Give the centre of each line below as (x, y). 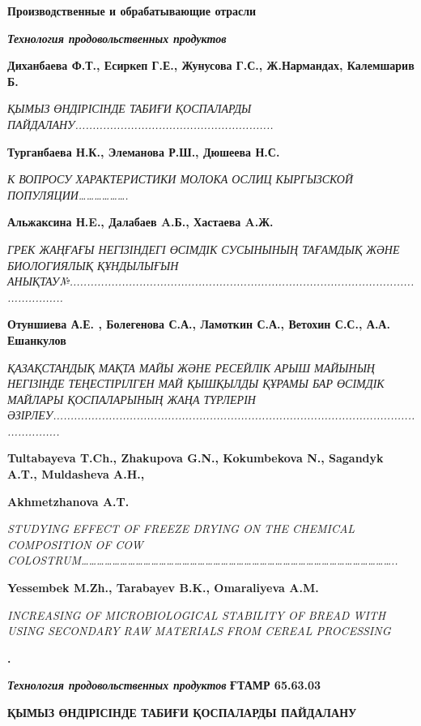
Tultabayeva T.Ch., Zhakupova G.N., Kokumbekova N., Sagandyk (196, 458)
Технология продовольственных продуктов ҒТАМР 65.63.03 (164, 685)
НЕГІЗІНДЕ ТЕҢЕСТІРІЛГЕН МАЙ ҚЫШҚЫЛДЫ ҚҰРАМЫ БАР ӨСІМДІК (196, 383)
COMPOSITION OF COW (75, 544)
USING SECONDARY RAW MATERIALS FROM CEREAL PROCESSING (199, 631)
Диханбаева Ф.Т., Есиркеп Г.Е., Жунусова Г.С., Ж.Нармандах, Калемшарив (211, 65)
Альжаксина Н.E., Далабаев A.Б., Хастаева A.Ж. (140, 222)
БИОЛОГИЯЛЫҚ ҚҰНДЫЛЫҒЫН (93, 265)
